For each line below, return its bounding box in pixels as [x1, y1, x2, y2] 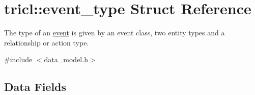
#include [4, 54, 33, 65]
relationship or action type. [4, 37, 89, 47]
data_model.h [44, 54, 88, 65]
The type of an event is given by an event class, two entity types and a [4, 27, 225, 38]
